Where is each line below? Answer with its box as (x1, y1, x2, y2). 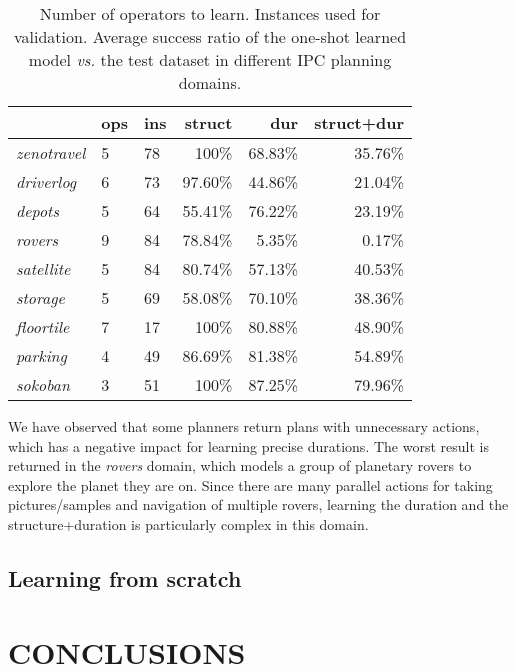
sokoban (16, 373, 70, 396)
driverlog (16, 170, 77, 193)
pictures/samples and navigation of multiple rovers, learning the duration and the (8, 494, 509, 515)
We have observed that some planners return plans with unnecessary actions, (8, 416, 480, 436)
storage (16, 286, 65, 309)
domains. (178, 71, 242, 94)
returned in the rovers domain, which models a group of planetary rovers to (8, 455, 472, 476)
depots (16, 199, 59, 222)
